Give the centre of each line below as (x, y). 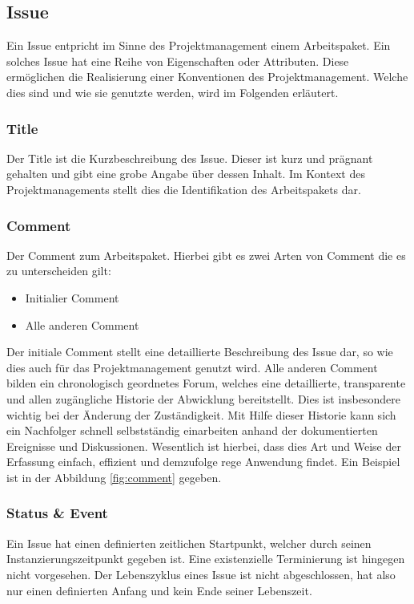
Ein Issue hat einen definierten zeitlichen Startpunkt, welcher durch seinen (189, 543)
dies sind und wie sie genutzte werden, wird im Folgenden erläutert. (173, 92)
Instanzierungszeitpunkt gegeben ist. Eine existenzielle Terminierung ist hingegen (206, 559)
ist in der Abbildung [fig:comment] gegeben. (114, 477)
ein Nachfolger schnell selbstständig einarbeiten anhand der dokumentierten (192, 430)
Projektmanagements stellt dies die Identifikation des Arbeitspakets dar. (184, 189)
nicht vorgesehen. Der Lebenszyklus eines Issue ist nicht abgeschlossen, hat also (201, 574)
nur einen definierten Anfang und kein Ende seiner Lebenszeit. (159, 590)
